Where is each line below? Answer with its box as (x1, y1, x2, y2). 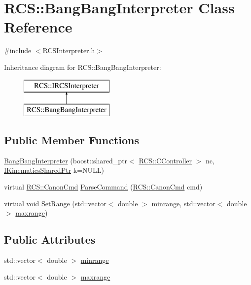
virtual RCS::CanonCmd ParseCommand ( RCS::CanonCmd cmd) (4, 182, 203, 192)
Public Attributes (4, 232, 96, 247)
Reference (4, 17, 72, 37)
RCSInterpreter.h (42, 45, 95, 56)
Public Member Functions (4, 132, 139, 148)
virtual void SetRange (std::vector (4, 198, 107, 208)
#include (4, 45, 32, 56)
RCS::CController (139, 155, 192, 165)
